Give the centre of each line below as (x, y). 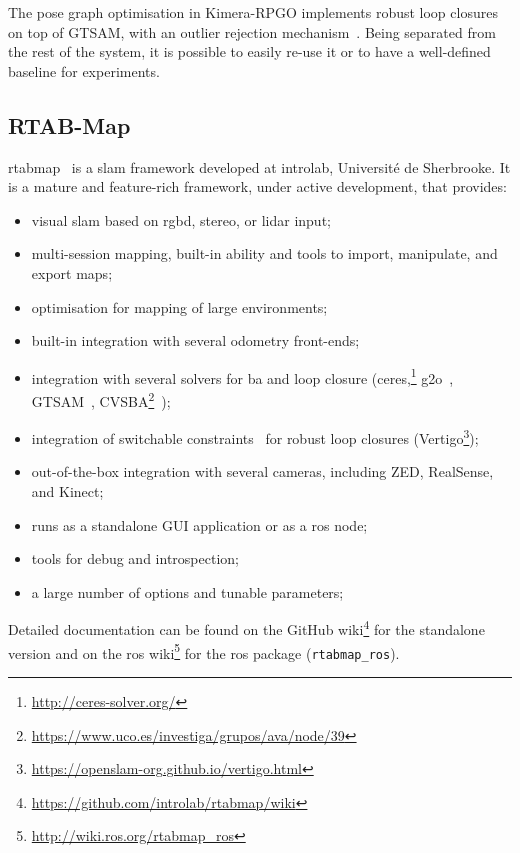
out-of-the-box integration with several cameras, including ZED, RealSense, (262, 471)
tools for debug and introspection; (135, 558)
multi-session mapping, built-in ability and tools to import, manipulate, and (264, 253)
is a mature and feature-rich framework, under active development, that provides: (257, 186)
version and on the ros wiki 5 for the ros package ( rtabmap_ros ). (204, 651)
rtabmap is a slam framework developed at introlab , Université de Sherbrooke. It (259, 166)
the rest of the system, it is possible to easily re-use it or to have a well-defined (249, 51)
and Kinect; (67, 491)
